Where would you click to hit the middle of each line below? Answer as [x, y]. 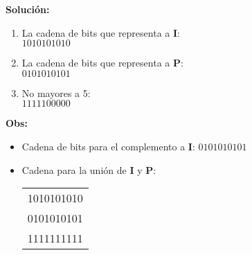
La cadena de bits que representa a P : [102, 63]
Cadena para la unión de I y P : [89, 169]
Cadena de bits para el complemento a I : [108, 146]
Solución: [28, 9]
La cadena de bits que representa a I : [101, 32]
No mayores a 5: [56, 93]
